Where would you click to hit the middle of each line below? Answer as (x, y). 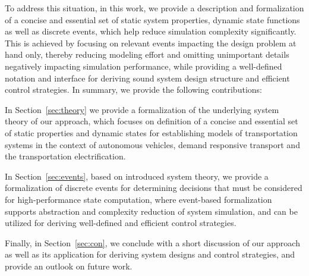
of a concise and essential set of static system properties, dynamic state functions (152, 19)
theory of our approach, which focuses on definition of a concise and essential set (152, 121)
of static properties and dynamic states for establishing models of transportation (151, 132)
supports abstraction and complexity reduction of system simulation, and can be (151, 211)
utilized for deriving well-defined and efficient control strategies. (121, 223)
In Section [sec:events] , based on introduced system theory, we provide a (137, 176)
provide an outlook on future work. (69, 266)
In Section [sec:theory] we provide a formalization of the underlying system (142, 109)
